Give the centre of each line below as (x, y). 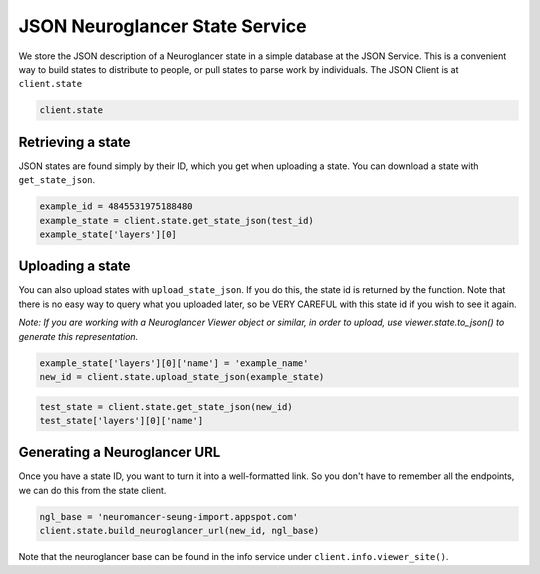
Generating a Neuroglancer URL (119, 452)
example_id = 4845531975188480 (116, 206)
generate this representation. (78, 336)
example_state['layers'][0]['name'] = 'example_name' (174, 363)
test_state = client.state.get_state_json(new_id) (166, 406)
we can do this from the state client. (92, 490)
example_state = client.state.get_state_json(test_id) (176, 220)
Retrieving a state (74, 141)
